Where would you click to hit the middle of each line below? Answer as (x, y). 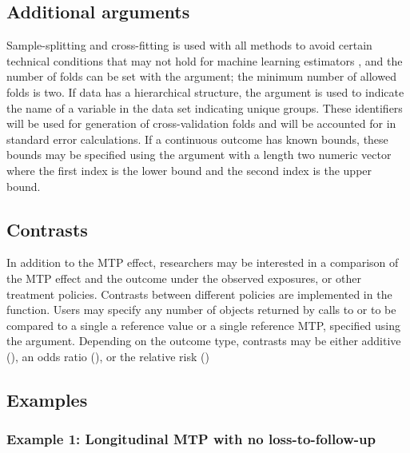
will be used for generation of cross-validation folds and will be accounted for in (201, 123)
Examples (47, 399)
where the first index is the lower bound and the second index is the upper (189, 170)
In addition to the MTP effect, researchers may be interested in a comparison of (203, 262)
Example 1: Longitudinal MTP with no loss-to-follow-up (191, 439)
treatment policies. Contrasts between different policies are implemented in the (199, 294)
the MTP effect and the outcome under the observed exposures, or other (184, 278)
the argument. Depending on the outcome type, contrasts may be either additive (204, 341)
